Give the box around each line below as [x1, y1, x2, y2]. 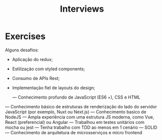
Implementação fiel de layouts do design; [12, 84, 95, 91]
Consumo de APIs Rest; [12, 75, 60, 81]
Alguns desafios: [5, 47, 39, 53]
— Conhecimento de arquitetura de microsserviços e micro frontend [5, 129, 142, 135]
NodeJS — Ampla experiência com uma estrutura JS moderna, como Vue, [5, 114, 155, 120]
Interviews [60, 3, 104, 15]
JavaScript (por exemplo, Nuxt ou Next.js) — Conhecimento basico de [5, 109, 146, 115]
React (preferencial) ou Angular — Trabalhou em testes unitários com [5, 119, 145, 125]
